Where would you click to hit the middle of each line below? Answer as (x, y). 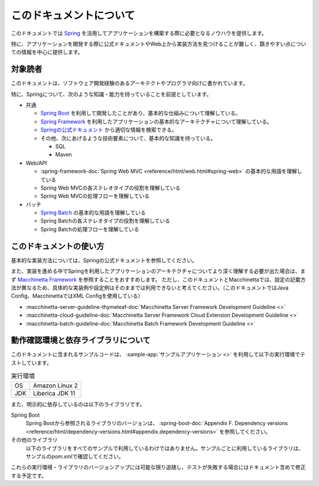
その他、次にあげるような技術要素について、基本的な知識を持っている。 (128, 138)
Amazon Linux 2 (55, 385)
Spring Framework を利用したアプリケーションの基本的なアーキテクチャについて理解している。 (156, 121)
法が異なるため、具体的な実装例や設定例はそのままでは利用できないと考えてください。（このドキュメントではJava (150, 288)
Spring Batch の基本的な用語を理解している (93, 213)
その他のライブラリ (34, 440)
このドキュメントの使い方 (58, 246)
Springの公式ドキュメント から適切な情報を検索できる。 (109, 130)
